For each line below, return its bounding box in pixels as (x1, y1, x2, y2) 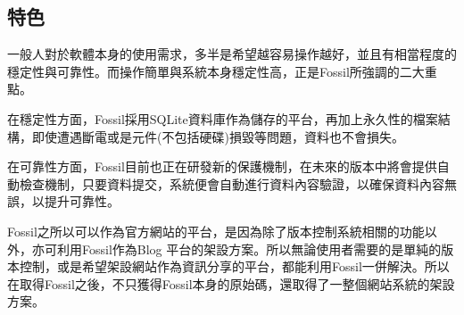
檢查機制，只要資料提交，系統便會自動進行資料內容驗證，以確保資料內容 (19, 174, 444, 193)
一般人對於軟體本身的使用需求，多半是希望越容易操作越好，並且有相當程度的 (7, 45, 457, 63)
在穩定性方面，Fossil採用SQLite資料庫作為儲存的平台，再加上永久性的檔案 (7, 109, 438, 128)
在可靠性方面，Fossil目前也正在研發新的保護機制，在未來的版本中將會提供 (7, 157, 437, 176)
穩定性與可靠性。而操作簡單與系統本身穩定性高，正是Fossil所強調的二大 (7, 62, 425, 80)
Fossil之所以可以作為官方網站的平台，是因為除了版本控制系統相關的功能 (7, 221, 425, 240)
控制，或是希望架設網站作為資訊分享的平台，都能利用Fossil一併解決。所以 (19, 257, 450, 276)
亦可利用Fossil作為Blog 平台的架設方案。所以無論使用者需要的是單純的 (31, 239, 442, 258)
